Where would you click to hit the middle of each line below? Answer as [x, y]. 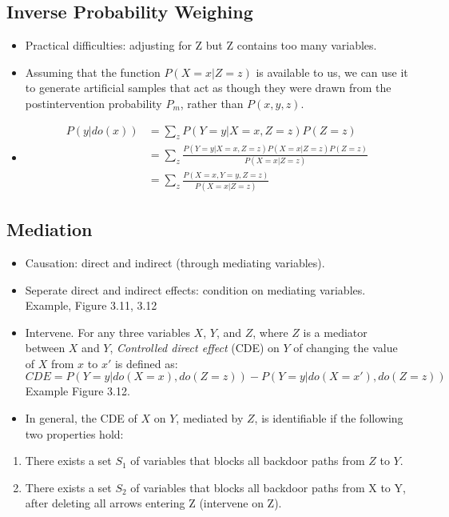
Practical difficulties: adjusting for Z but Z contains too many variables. [201, 45]
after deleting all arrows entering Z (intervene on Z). [153, 503]
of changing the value [346, 348]
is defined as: [146, 363]
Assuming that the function [93, 72]
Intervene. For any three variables [107, 332]
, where [270, 332]
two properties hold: [74, 433]
